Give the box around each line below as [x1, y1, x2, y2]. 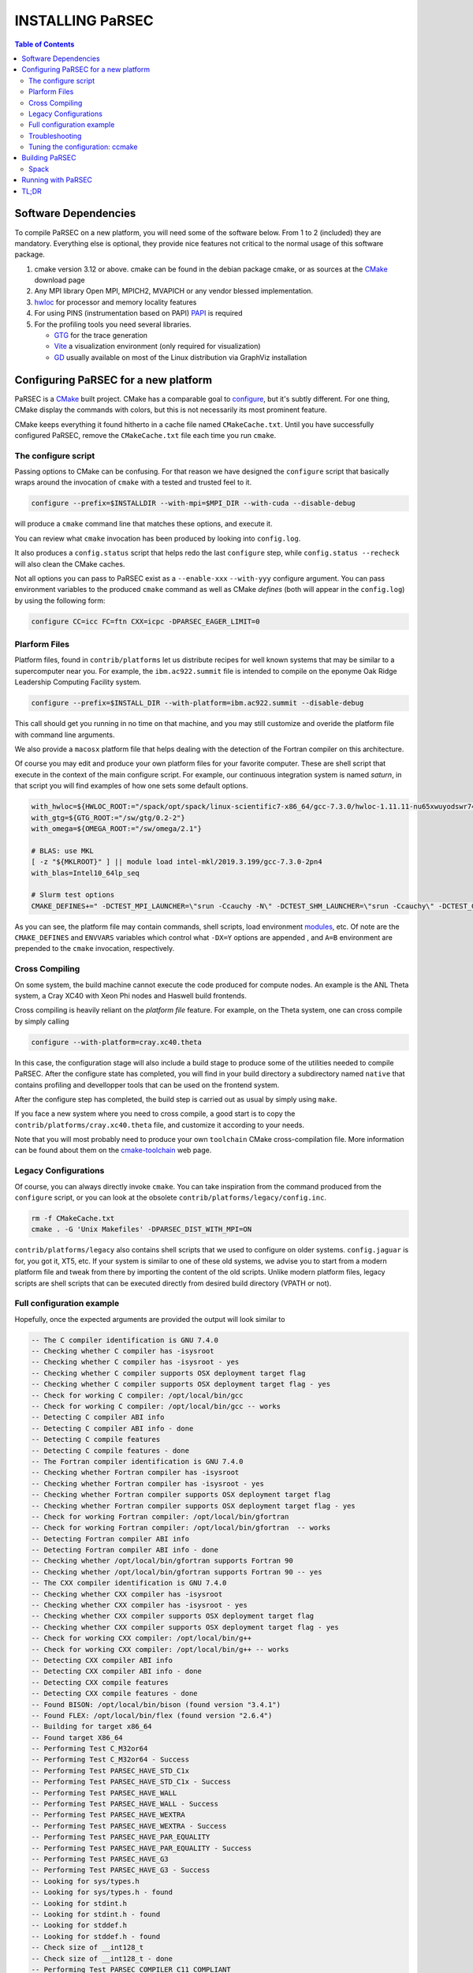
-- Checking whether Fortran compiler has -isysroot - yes [31, 1479, 264, 1488]
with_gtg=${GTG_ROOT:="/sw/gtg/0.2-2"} [31, 813, 185, 822]
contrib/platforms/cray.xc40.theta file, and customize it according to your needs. [14, 1120, 305, 1129]
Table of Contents [14, 39, 75, 49]
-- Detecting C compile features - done [31, 1446, 189, 1455]
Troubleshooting [28, 131, 82, 140]
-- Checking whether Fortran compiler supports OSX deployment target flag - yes [31, 1501, 356, 1511]
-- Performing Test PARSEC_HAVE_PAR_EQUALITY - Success [31, 1844, 252, 1852]
